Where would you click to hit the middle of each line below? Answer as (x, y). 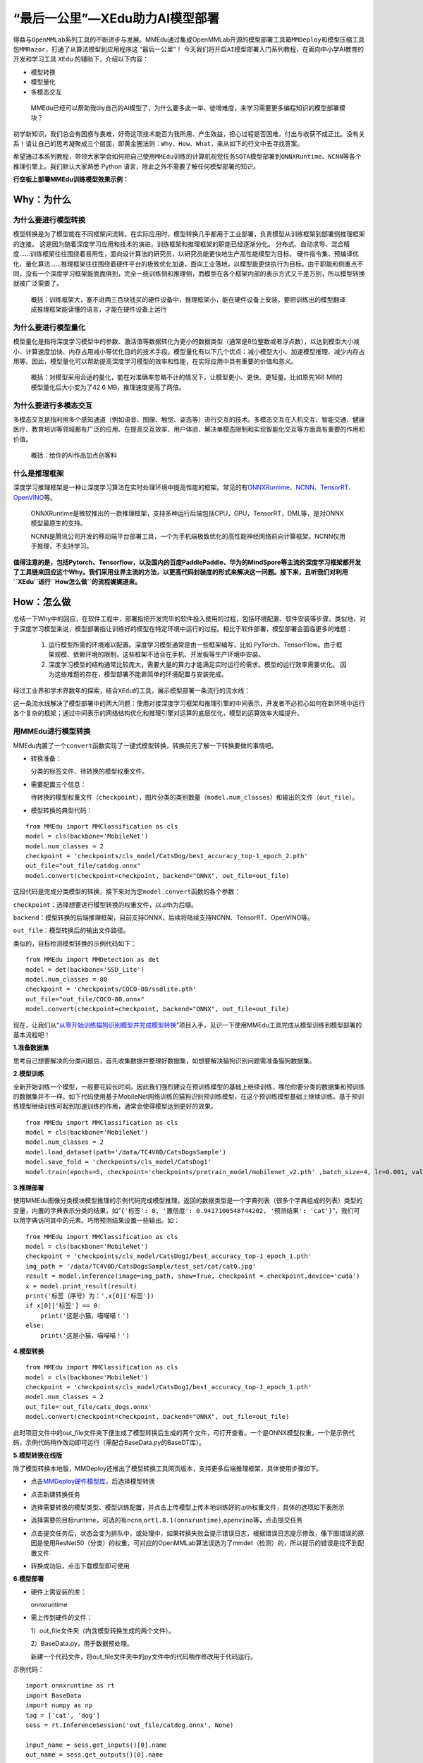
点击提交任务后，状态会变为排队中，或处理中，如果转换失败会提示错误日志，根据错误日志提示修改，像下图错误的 (194, 1533)
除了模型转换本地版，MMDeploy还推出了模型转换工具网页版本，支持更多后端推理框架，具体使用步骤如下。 (168, 1468)
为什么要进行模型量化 (49, 327)
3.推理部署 (29, 1188)
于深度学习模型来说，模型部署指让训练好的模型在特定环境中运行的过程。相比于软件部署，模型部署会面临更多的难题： (183, 628)
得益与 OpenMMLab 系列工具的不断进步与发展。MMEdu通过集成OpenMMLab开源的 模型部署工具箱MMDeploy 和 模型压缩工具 (189, 39)
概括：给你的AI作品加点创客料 (74, 456)
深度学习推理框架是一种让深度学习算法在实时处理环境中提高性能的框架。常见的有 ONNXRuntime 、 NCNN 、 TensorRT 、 (184, 487)
